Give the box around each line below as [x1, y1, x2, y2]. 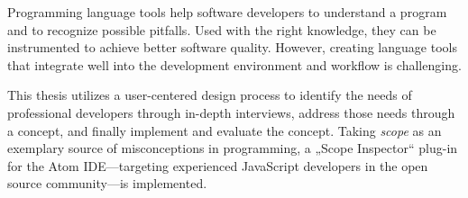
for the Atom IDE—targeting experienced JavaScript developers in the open [7, 156, 428, 175]
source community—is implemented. [7, 174, 207, 193]
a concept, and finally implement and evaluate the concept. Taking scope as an [7, 121, 442, 139]
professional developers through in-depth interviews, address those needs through [7, 103, 455, 121]
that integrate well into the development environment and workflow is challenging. [7, 55, 462, 74]
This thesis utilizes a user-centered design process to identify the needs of [7, 85, 412, 104]
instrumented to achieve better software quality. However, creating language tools [7, 38, 457, 57]
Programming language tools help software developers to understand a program [7, 3, 447, 21]
